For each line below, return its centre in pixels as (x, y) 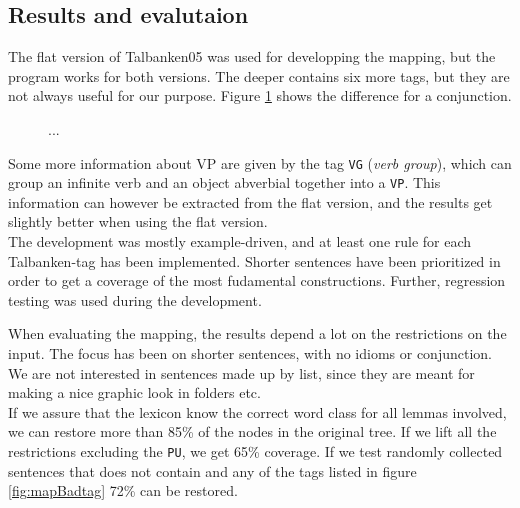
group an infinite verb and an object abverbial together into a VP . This (224, 182)
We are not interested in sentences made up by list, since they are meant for (241, 372)
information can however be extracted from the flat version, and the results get (250, 201)
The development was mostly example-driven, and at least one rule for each (240, 241)
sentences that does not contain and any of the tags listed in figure (212, 470)
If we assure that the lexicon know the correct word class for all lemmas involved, (257, 411)
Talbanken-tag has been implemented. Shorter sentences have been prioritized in (254, 260)
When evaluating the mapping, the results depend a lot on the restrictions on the (257, 333)
